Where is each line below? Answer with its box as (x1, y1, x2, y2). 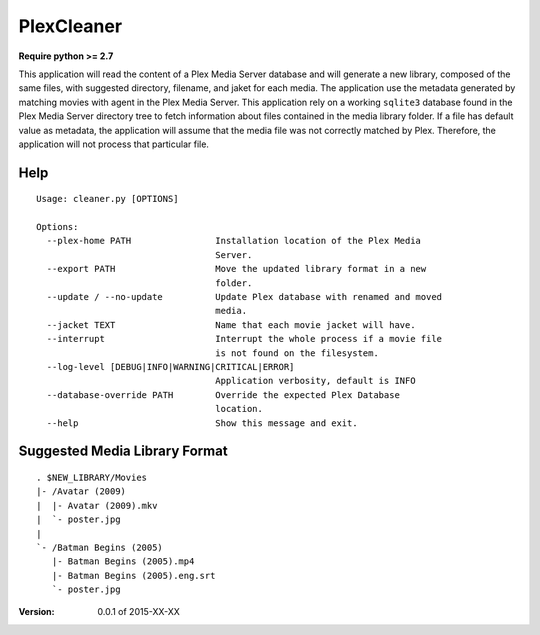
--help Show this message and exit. (46, 417, 359, 429)
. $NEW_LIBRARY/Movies (36, 471, 148, 483)
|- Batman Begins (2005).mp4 (51, 556, 195, 567)
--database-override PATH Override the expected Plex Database (46, 389, 400, 400)
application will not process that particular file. (18, 138, 210, 150)
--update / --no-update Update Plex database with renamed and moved (46, 291, 443, 303)
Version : (18, 606, 55, 618)
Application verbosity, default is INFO (215, 375, 416, 387)
